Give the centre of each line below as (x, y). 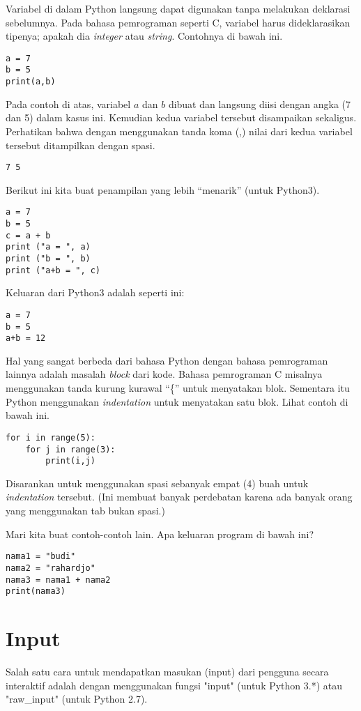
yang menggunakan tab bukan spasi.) (85, 510)
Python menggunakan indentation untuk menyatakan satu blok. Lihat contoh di (177, 401)
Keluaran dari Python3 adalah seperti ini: (95, 292)
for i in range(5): (51, 437)
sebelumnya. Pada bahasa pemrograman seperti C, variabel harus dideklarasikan (178, 22)
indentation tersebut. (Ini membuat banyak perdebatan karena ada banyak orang (179, 497)
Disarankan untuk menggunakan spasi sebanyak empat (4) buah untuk (157, 483)
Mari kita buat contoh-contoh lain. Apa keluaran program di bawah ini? (160, 534)
